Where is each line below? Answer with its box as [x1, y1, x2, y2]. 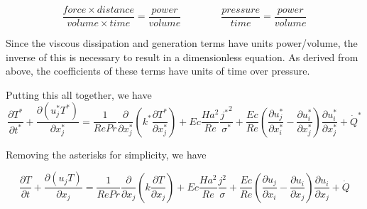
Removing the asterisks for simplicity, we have [6, 146, 207, 161]
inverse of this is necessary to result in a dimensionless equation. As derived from [6, 49, 358, 64]
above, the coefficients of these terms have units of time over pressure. [6, 63, 310, 78]
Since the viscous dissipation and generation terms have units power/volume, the [6, 36, 358, 50]
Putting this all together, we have [6, 87, 152, 102]
